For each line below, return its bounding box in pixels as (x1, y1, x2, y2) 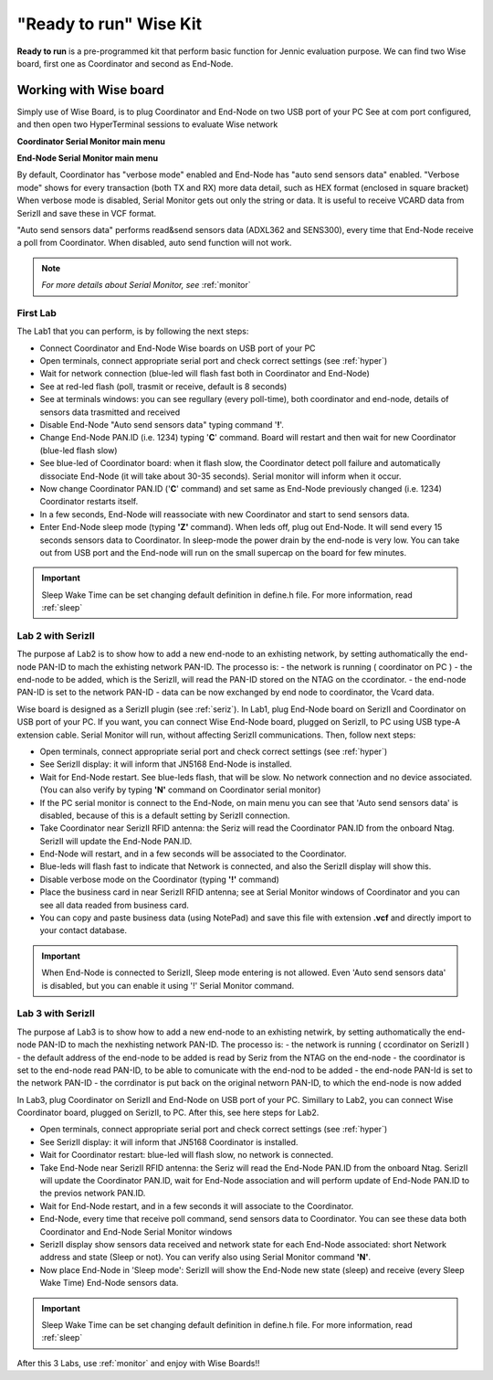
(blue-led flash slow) (39, 444, 118, 456)
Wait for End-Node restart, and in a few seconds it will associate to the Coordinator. (39, 1200, 354, 1211)
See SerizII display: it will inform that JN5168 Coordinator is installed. (39, 1136, 299, 1147)
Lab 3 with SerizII (16, 1007, 95, 1020)
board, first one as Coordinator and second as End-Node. (16, 58, 234, 69)
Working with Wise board (16, 82, 164, 98)
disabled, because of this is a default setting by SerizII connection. (39, 810, 290, 821)
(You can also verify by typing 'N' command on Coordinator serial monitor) (39, 784, 321, 795)
